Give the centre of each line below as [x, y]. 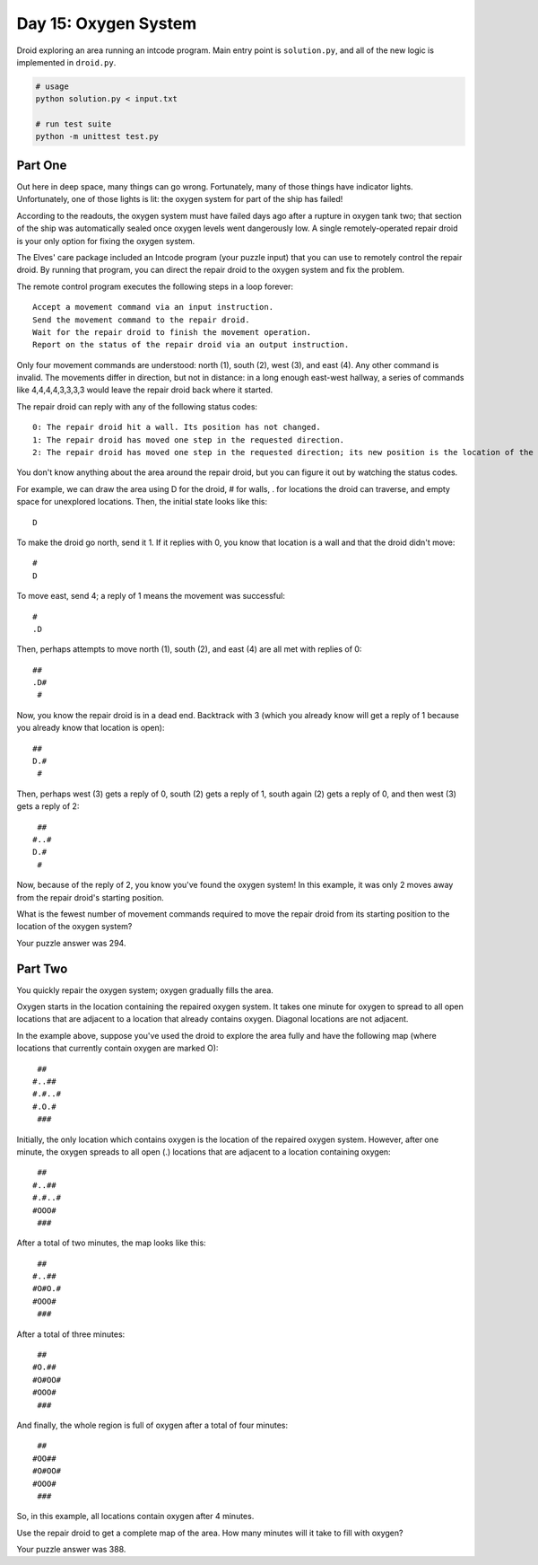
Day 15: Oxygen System [107, 23]
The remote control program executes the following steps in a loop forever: [155, 286]
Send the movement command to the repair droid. [141, 320]
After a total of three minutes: [71, 1334]
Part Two [42, 968]
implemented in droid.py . [66, 62]
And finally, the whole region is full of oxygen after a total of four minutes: [152, 1425]
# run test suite [74, 124]
